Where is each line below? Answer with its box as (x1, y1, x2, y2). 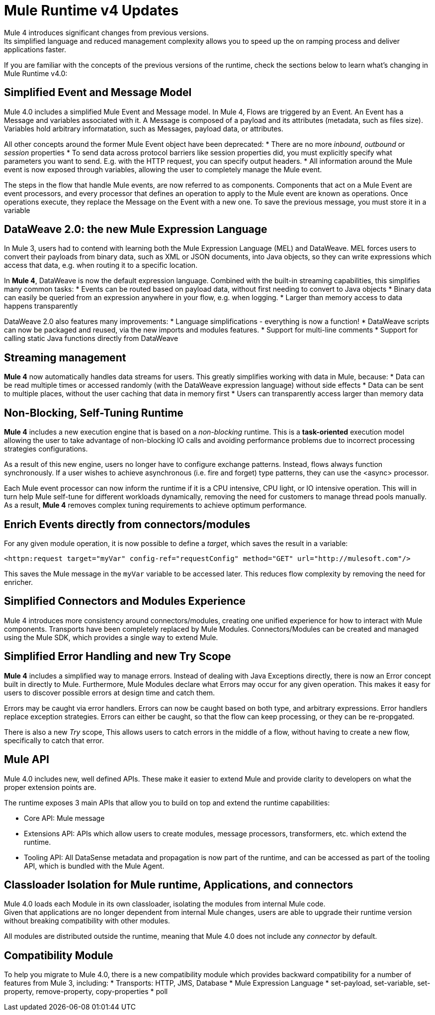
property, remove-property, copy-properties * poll (4, 987, 168, 996)
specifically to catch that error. (4, 736, 104, 745)
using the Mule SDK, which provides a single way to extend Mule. (4, 633, 218, 642)
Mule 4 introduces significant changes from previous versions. (4, 28, 209, 37)
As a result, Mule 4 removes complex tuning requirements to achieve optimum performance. (4, 501, 307, 510)
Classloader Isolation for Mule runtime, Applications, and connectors (4, 878, 353, 891)
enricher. (4, 577, 33, 586)
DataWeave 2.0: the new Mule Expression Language (4, 223, 267, 236)
